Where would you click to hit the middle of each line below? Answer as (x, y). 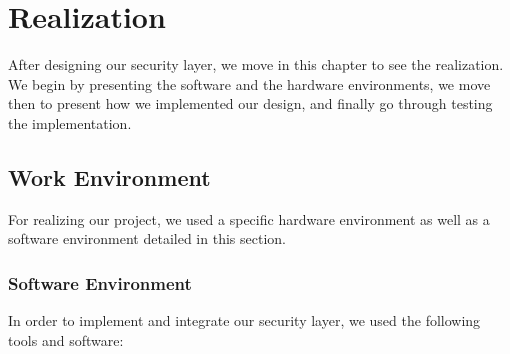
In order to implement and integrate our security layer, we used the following (244, 320)
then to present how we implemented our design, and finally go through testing (250, 103)
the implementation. (70, 122)
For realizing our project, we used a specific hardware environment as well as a (249, 218)
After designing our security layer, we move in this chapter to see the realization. (256, 64)
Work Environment (109, 176)
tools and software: (66, 339)
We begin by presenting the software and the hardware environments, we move (249, 83)
